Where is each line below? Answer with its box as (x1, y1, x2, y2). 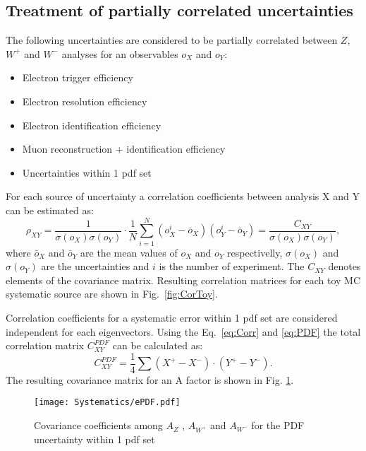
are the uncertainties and (41, 259, 150, 274)
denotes (328, 259, 361, 274)
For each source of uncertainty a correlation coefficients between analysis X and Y (6, 189, 360, 204)
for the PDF (251, 418, 305, 433)
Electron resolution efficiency (22, 93, 147, 108)
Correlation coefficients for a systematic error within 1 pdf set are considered (6, 310, 338, 325)
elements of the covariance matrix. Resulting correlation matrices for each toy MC (6, 272, 361, 287)
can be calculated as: (112, 338, 203, 353)
